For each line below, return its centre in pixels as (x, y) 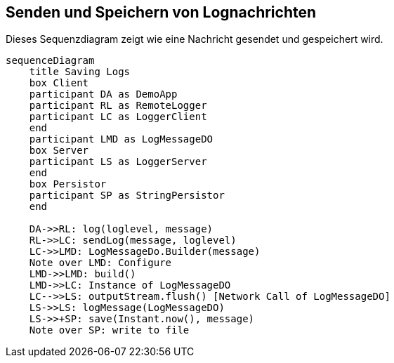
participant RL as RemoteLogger (118, 106)
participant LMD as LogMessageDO (121, 139)
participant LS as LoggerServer (118, 162)
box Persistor (68, 184)
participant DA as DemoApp (103, 94)
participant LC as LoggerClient (118, 117)
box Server (59, 151)
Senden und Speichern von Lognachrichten (161, 12)
